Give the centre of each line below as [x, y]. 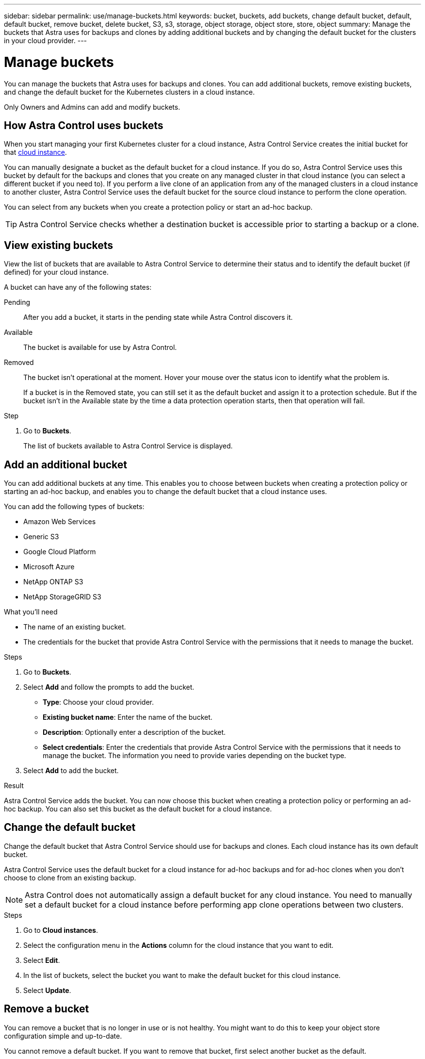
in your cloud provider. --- [46, 41]
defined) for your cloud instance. [56, 272]
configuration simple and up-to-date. [63, 1036]
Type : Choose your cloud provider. [98, 702]
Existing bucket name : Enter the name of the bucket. [128, 717]
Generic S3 [41, 537]
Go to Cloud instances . [61, 930]
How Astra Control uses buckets [84, 125]
